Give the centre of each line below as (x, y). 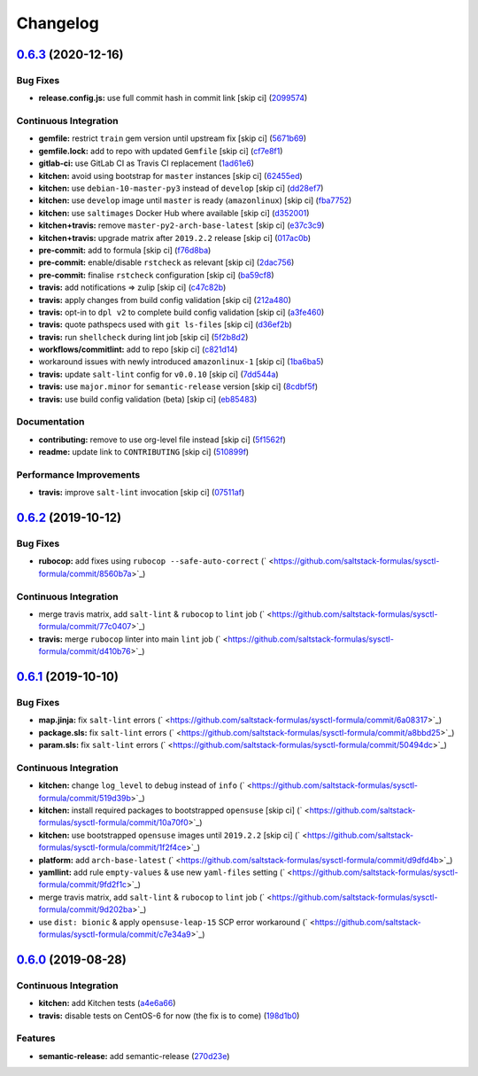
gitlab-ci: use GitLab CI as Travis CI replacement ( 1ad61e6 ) (146, 163)
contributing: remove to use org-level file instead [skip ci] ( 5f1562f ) (162, 440)
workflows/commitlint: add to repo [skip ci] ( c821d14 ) (138, 349)
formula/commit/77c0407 (85, 627)
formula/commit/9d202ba (85, 909)
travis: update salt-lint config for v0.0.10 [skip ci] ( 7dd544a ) (158, 374)
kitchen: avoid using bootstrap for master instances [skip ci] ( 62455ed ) (170, 175)
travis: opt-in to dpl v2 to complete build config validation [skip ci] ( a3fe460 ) (181, 312)
